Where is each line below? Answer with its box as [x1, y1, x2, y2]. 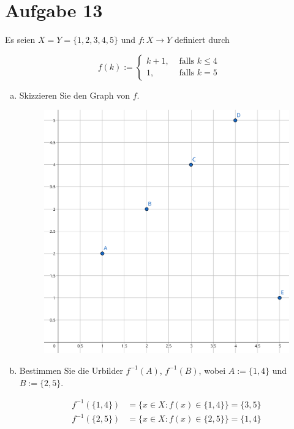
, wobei [198, 363, 226, 376]
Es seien [5, 33, 36, 46]
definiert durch [174, 33, 230, 46]
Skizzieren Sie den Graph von [19, 88, 130, 101]
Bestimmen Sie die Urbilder [19, 363, 123, 376]
